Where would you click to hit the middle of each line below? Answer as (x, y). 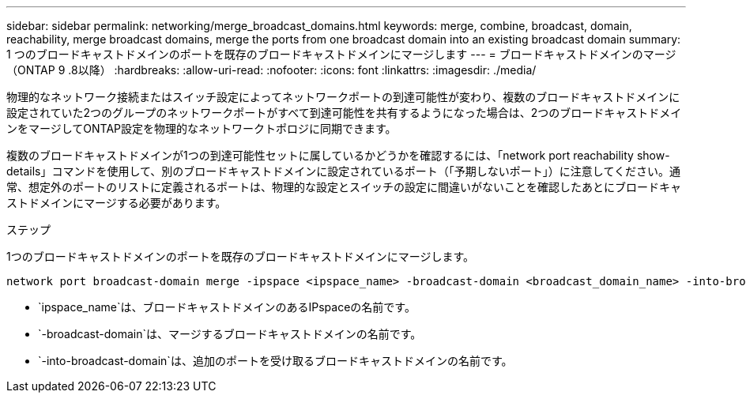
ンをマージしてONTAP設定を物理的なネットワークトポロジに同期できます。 (202, 128)
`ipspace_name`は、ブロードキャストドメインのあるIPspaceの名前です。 (227, 307)
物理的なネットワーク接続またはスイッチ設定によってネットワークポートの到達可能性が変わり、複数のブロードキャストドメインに (343, 97)
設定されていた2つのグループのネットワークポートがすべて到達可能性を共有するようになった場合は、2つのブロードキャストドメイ (344, 113)
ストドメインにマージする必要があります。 (117, 203)
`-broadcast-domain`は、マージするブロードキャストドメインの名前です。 (230, 334)
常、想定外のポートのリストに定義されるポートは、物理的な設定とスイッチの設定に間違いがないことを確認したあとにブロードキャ (344, 187)
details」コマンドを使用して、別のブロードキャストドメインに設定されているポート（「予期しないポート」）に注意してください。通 (344, 171)
